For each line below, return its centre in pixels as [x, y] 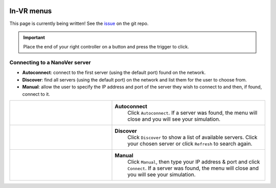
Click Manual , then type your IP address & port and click [194, 162]
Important [34, 37]
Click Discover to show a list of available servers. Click [192, 137]
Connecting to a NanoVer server [50, 63]
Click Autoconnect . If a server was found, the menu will [192, 113]
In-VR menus [31, 11]
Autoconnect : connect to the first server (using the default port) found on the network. [114, 73]
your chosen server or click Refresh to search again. [190, 144]
